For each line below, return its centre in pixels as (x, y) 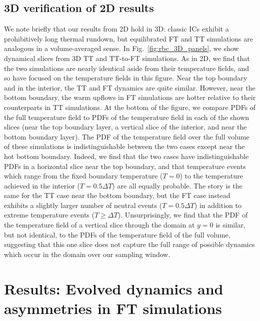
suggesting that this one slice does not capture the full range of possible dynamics (129, 244)
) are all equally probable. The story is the (177, 185)
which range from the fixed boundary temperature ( (83, 176)
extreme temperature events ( (49, 215)
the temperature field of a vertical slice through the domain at (99, 225)
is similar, (230, 225)
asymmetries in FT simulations (113, 308)
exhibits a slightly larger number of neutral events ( (83, 205)
